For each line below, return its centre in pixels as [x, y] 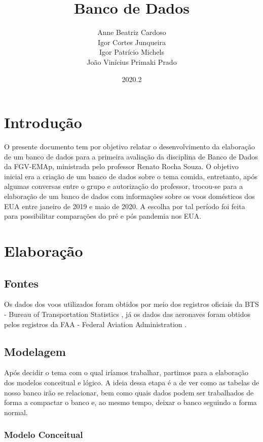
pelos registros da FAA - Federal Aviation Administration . [96, 324]
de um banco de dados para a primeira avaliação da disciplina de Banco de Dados [131, 156]
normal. [16, 412]
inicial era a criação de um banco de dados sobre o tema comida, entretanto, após [131, 176]
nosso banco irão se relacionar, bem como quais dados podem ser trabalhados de [129, 392]
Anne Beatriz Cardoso [132, 32]
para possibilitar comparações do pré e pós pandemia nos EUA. [103, 216]
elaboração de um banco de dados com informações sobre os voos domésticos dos [129, 196]
